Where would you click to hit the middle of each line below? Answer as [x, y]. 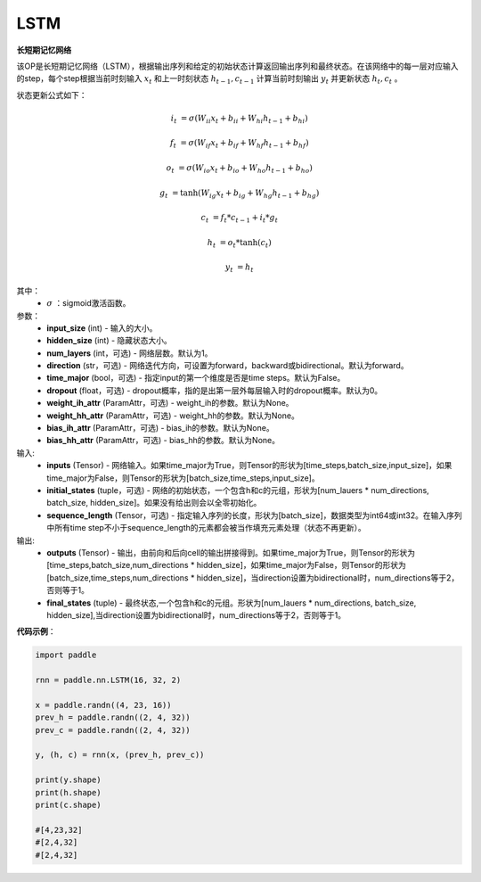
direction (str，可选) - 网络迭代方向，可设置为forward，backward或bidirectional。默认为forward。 [228, 366]
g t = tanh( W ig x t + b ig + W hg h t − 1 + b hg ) [239, 194]
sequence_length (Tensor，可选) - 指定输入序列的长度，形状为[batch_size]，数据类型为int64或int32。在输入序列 [254, 515]
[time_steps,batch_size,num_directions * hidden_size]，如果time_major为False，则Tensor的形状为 [227, 565]
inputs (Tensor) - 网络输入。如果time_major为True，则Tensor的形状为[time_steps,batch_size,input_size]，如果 [249, 466]
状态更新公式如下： [52, 95]
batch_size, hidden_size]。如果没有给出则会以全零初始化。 [154, 503]
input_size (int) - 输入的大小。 [102, 328]
